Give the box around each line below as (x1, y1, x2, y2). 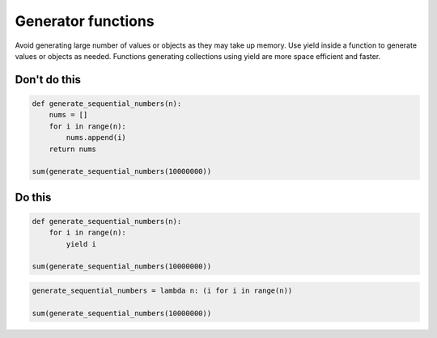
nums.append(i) (66, 133, 127, 142)
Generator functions (15, 12, 155, 30)
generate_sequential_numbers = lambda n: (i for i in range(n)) (32, 286, 293, 295)
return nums (49, 144, 97, 154)
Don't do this (15, 73, 81, 87)
